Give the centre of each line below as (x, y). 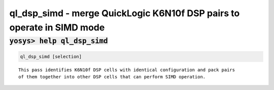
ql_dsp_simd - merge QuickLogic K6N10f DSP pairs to (125, 13)
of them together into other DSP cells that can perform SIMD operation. (112, 77)
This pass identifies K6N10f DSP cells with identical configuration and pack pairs (127, 70)
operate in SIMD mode (57, 27)
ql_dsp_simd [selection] (51, 56)
